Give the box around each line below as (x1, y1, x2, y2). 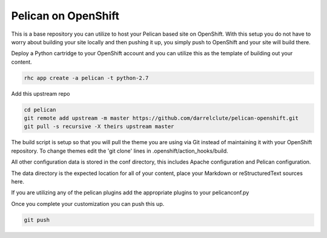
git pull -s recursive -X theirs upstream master (24, 123, 174, 130)
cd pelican (24, 106, 56, 113)
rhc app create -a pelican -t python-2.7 (24, 74, 149, 81)
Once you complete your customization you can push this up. (11, 200, 165, 207)
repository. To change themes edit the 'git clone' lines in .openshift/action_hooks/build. (11, 147, 228, 154)
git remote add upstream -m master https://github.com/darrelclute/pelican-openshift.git (24, 115, 299, 122)
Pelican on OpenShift (11, 9, 120, 22)
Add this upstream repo (11, 90, 70, 97)
